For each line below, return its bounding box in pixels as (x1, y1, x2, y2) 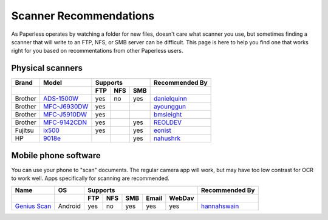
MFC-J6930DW (43, 102, 89, 111)
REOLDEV (153, 118, 182, 127)
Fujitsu (15, 126, 34, 135)
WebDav (169, 194, 194, 202)
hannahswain (200, 202, 239, 210)
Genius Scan (15, 202, 52, 210)
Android (58, 202, 81, 210)
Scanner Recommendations (11, 9, 155, 22)
